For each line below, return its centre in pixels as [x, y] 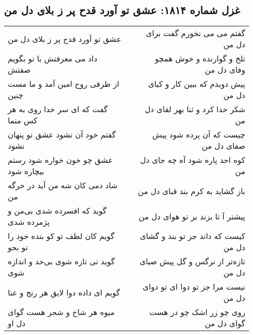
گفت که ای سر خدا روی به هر [58, 109]
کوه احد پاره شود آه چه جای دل [193, 160]
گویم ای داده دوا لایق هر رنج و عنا [64, 292]
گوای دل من [225, 323]
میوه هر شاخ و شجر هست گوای [61, 312]
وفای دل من [225, 70]
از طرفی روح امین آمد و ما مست [63, 84]
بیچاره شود [26, 171]
